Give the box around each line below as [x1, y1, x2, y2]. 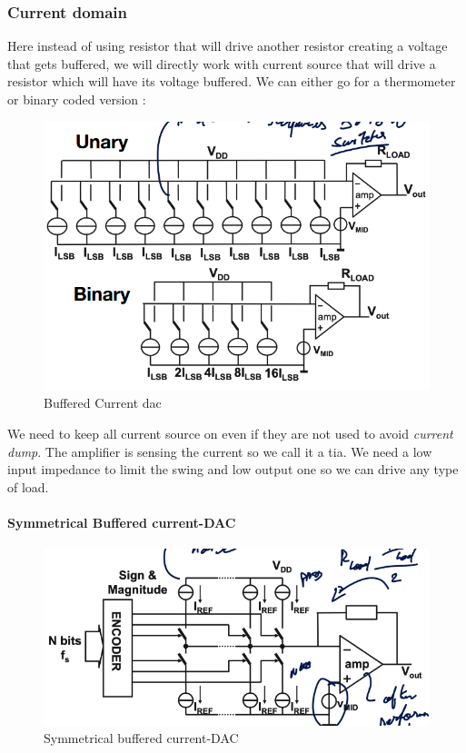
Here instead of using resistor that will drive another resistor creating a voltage [7, 36, 448, 55]
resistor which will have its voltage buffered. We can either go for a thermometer [7, 72, 456, 91]
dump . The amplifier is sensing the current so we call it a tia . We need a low [7, 441, 432, 461]
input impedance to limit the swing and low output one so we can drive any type [7, 460, 459, 479]
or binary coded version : [7, 90, 146, 108]
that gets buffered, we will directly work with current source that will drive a [7, 54, 436, 73]
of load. [7, 477, 49, 496]
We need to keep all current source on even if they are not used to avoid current [7, 423, 453, 442]
